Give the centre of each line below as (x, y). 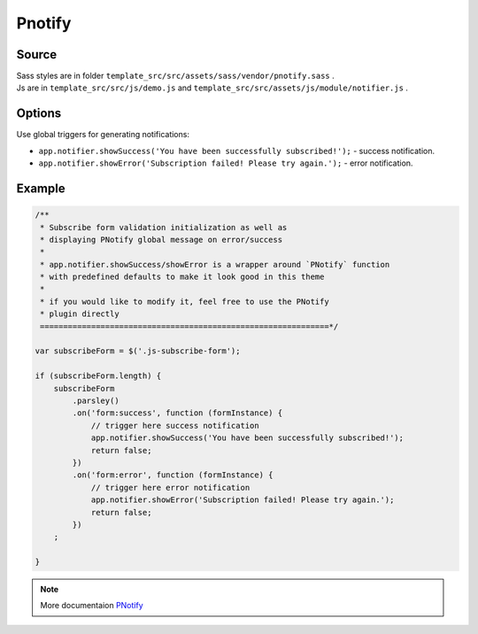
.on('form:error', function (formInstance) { (173, 475)
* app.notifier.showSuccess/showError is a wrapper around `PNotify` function (215, 264)
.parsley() (96, 401)
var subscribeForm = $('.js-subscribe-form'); (138, 351)
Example (41, 188)
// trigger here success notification (175, 425)
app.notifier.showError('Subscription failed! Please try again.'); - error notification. (226, 163)
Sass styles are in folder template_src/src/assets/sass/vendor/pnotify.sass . (176, 76)
